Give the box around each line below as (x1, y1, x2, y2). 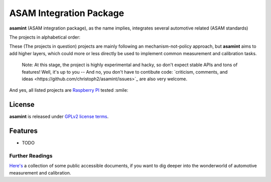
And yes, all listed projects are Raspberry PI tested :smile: (9, 87, 128, 93)
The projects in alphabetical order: (9, 34, 80, 40)
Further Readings (9, 152, 53, 159)
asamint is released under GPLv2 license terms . (9, 113, 109, 120)
